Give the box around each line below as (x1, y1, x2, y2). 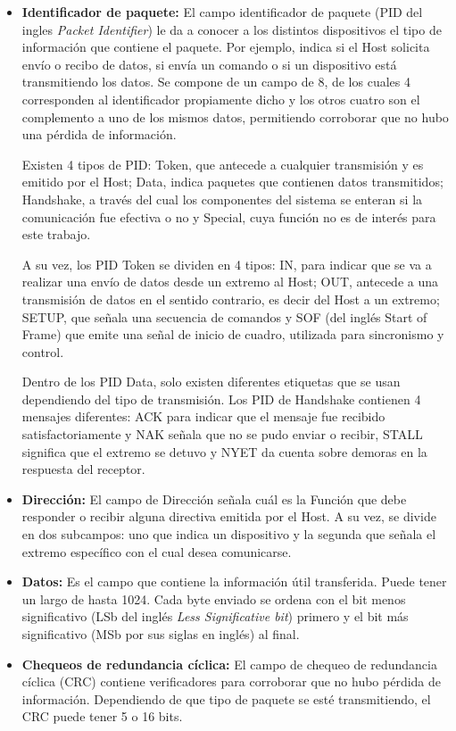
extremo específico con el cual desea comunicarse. (21, 542, 292, 561)
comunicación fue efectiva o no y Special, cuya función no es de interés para (21, 207, 436, 226)
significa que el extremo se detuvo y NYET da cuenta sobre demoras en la (21, 442, 427, 461)
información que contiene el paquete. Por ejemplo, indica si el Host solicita (21, 37, 430, 56)
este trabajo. (21, 225, 91, 244)
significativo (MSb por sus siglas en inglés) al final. (21, 625, 300, 643)
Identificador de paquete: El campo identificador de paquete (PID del (21, 3, 423, 21)
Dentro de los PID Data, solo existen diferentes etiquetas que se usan (21, 372, 401, 391)
